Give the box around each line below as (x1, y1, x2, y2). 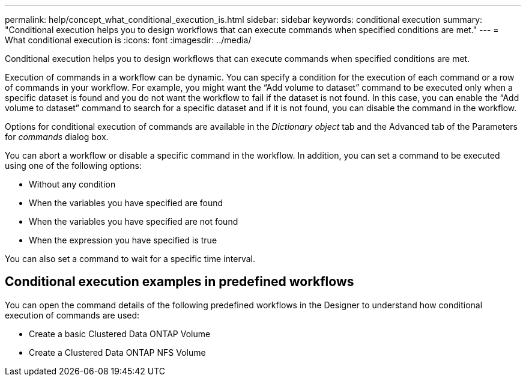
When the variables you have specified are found (29, 198, 223, 208)
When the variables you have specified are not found (29, 216, 238, 227)
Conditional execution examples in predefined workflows (5, 274, 354, 290)
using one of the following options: (5, 160, 142, 171)
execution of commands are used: (5, 309, 140, 320)
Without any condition (29, 179, 116, 189)
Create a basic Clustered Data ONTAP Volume (29, 328, 211, 339)
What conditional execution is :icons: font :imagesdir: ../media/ (5, 35, 252, 45)
